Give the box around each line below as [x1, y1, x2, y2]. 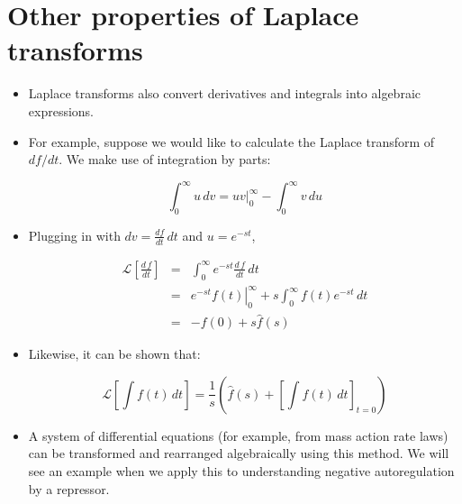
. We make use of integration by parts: [59, 150, 271, 169]
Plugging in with [28, 225, 121, 244]
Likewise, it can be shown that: [28, 344, 201, 363]
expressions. [28, 101, 95, 120]
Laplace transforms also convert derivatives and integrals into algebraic [28, 84, 421, 103]
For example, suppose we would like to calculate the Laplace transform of [28, 132, 435, 151]
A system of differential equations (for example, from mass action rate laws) [28, 426, 448, 444]
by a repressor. [28, 479, 110, 498]
